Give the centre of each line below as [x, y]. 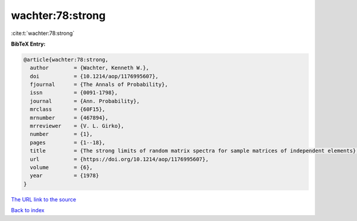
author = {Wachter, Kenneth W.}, [90, 68]
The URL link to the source [44, 199]
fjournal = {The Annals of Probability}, [99, 85]
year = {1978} [65, 176]
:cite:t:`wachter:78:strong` [43, 33]
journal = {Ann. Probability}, [85, 101]
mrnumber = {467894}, [69, 118]
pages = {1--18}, [68, 142]
